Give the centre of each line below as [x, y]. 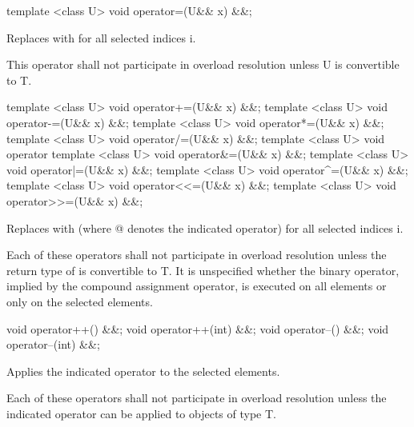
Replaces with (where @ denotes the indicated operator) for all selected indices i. [205, 227]
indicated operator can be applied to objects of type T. [141, 413]
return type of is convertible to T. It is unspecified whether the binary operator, [203, 270]
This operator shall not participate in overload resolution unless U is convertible [203, 64]
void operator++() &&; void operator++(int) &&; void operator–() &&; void [198, 328]
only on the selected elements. [80, 301]
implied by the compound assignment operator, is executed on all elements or [197, 286]
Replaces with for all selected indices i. [101, 37]
